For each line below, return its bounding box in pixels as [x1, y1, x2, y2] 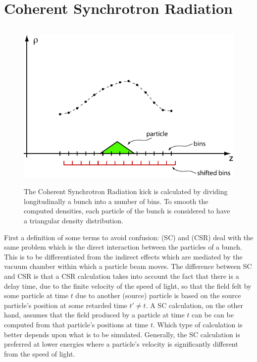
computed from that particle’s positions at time [4, 319, 149, 329]
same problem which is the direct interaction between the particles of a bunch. [4, 242, 242, 252]
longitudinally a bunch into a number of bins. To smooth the [24, 196, 208, 206]
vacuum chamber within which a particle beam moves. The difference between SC [4, 261, 252, 271]
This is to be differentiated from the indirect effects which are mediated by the [4, 251, 243, 261]
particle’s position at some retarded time [4, 300, 127, 310]
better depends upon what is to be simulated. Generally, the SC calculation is [4, 329, 240, 339]
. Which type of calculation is [153, 319, 243, 329]
